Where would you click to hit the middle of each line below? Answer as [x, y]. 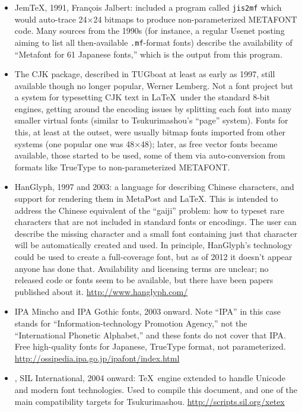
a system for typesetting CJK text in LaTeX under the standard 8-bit [142, 97]
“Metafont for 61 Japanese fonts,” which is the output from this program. [148, 54]
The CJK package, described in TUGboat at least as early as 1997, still [145, 74]
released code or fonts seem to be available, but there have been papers [144, 280]
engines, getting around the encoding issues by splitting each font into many [153, 108]
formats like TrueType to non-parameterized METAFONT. [122, 167]
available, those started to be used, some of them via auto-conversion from [150, 155]
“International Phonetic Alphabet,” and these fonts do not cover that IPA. [150, 335]
